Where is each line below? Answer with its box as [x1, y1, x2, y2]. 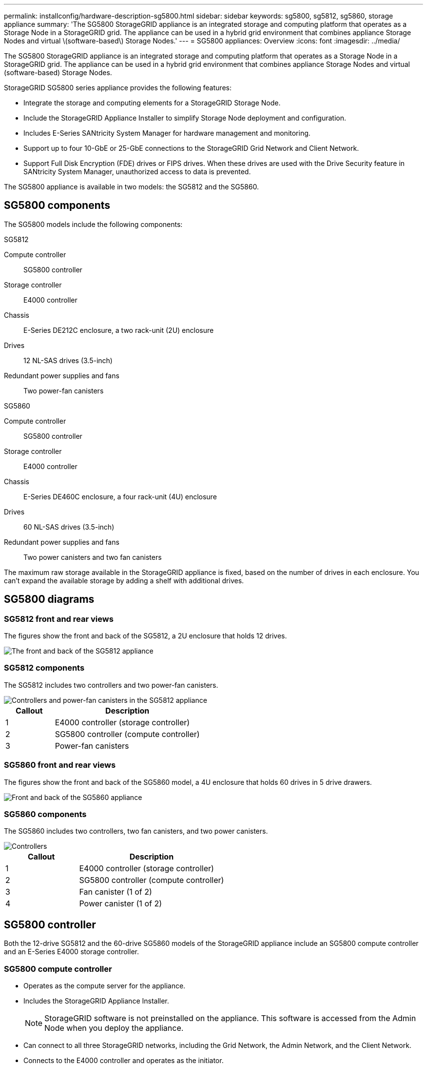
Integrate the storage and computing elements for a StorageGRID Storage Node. [23, 99, 281, 107]
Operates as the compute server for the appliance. [23, 981, 186, 990]
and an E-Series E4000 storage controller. [4, 947, 139, 956]
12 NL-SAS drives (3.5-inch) [23, 356, 113, 365]
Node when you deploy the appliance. [44, 1023, 184, 1033]
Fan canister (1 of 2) [79, 887, 152, 897]
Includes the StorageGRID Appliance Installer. [23, 996, 169, 1005]
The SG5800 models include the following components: [4, 220, 183, 228]
